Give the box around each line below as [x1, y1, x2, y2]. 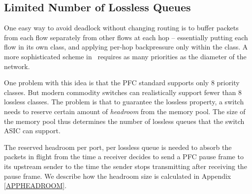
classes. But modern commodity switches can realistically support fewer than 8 [4, 87, 242, 97]
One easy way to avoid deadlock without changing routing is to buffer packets [4, 23, 239, 33]
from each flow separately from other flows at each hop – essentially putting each [4, 32, 248, 42]
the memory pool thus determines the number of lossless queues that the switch [4, 116, 245, 126]
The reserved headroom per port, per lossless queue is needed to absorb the [4, 142, 232, 152]
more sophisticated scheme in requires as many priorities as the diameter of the [4, 51, 247, 61]
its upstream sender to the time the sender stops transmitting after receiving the [4, 161, 247, 171]
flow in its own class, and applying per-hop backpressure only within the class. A [4, 42, 248, 52]
